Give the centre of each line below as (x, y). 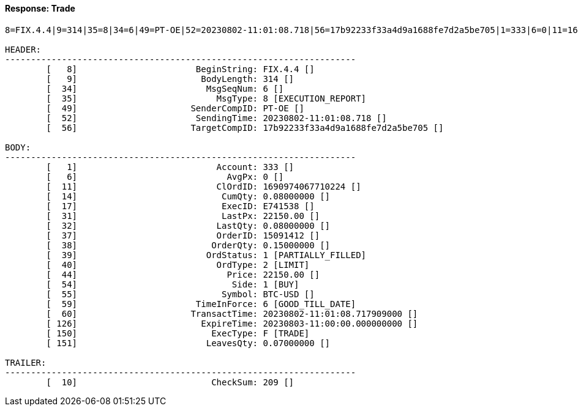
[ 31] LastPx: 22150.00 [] (183, 216)
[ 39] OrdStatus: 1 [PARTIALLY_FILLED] (206, 255)
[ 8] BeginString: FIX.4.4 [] (180, 69)
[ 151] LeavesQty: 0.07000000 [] (188, 343)
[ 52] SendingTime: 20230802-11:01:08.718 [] (216, 118)
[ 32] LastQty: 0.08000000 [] (188, 225)
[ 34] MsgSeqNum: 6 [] (165, 88)
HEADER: (23, 49)
